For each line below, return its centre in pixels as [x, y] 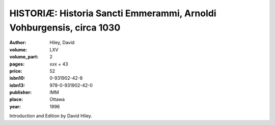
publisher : [21, 92]
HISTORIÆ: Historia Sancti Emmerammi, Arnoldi [113, 13]
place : [16, 100]
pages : [17, 64]
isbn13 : [17, 85]
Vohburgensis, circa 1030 [65, 27]
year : [15, 106]
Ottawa [57, 100]
